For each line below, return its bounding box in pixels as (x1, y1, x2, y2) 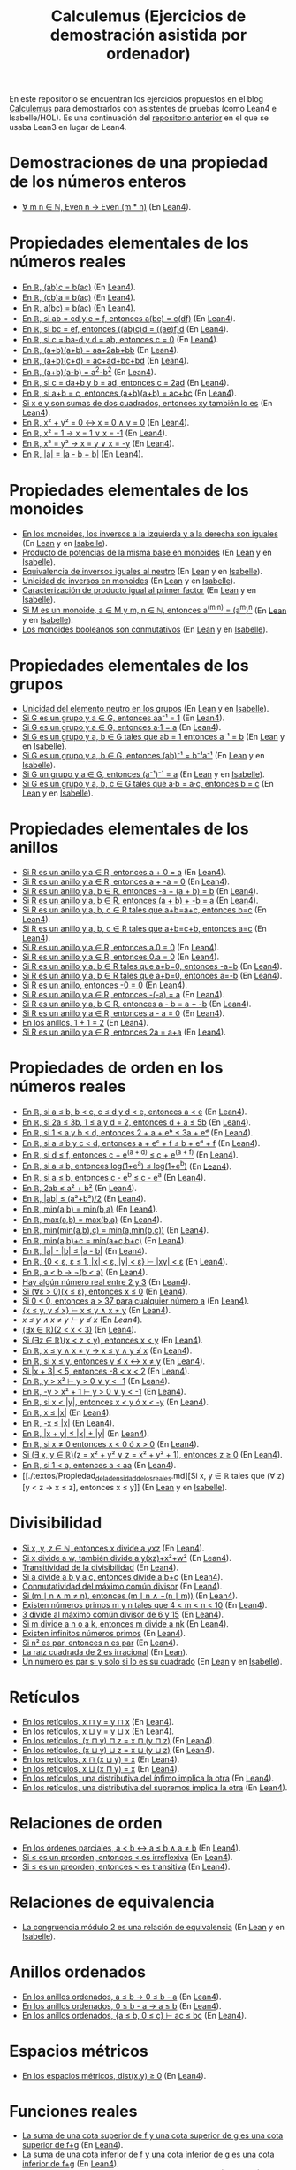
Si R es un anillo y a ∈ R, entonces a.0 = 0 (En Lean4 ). (21, 943, 219, 953)
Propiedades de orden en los (9, 1058, 224, 1078)
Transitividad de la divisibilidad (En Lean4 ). (21, 1562, 179, 1573)
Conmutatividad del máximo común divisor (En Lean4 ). (21, 1581, 223, 1591)
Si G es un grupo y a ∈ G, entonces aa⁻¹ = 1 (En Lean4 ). (21, 712, 225, 723)
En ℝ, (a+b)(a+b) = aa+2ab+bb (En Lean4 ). (21, 345, 179, 356)
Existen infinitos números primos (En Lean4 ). (21, 1627, 186, 1638)
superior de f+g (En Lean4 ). (21, 2140, 124, 2151)
